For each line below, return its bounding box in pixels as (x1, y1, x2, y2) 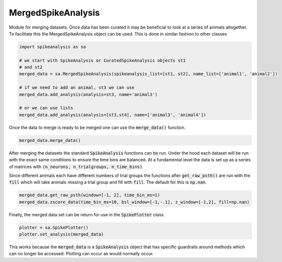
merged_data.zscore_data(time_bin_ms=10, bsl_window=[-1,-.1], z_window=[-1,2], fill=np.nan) (19, 199, 250, 205)
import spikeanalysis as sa (19, 44, 86, 50)
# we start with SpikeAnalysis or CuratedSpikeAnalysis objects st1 (19, 57, 186, 63)
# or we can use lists (19, 105, 73, 111)
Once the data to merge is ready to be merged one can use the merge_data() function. (9, 124, 186, 130)
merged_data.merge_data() (19, 138, 81, 143)
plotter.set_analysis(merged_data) (19, 231, 104, 237)
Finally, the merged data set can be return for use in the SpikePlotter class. (9, 211, 165, 217)
